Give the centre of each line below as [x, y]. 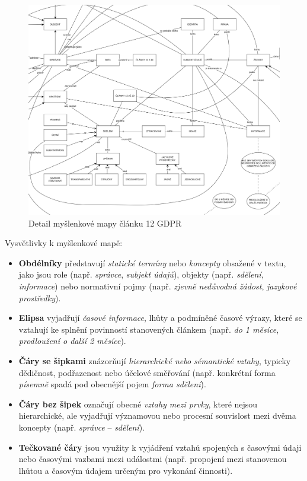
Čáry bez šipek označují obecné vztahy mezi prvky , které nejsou [138, 404]
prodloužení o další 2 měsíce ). [72, 341]
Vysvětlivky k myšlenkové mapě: [64, 243]
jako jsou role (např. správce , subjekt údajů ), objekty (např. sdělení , [141, 274]
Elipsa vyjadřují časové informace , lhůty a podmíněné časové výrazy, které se [160, 318]
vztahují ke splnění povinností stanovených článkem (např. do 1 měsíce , [149, 329]
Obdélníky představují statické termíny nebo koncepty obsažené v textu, [152, 262]
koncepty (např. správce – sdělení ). [81, 427]
